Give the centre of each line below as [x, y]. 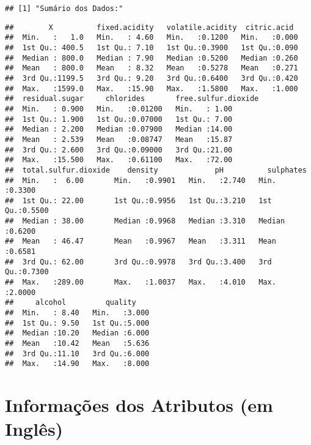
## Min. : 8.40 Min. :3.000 [77, 313]
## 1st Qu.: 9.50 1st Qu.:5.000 [77, 323]
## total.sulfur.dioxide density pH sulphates [156, 170]
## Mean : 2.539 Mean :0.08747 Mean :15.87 [119, 139]
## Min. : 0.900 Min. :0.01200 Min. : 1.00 [119, 109]
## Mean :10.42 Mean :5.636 [77, 343]
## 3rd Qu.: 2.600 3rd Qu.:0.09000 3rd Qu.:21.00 [119, 150]
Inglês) [34, 429]
